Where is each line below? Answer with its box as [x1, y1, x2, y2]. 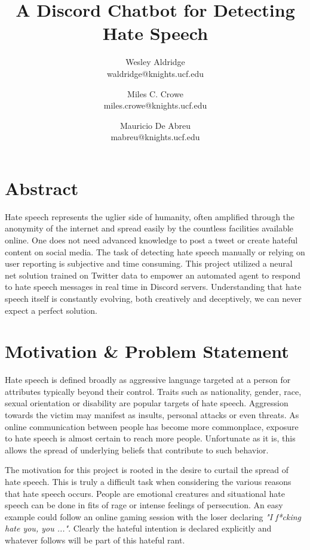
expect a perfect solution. [5, 304, 97, 316]
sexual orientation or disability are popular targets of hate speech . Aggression [5, 397, 288, 409]
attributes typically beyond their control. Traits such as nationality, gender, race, [5, 385, 302, 397]
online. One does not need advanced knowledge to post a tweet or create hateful [5, 234, 298, 246]
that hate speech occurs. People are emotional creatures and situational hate [5, 487, 285, 499]
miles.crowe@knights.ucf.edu [103, 99, 207, 112]
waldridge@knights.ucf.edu [107, 67, 204, 79]
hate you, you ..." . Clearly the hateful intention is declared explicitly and [5, 522, 272, 534]
